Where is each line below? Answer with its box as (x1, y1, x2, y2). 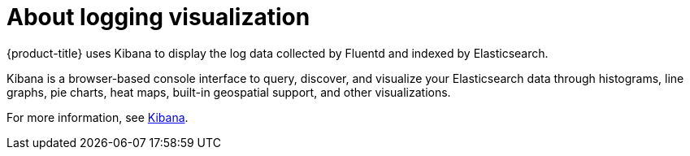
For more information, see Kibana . (7, 110, 189, 124)
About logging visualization (7, 3, 310, 31)
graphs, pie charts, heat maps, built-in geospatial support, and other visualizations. (7, 84, 451, 99)
